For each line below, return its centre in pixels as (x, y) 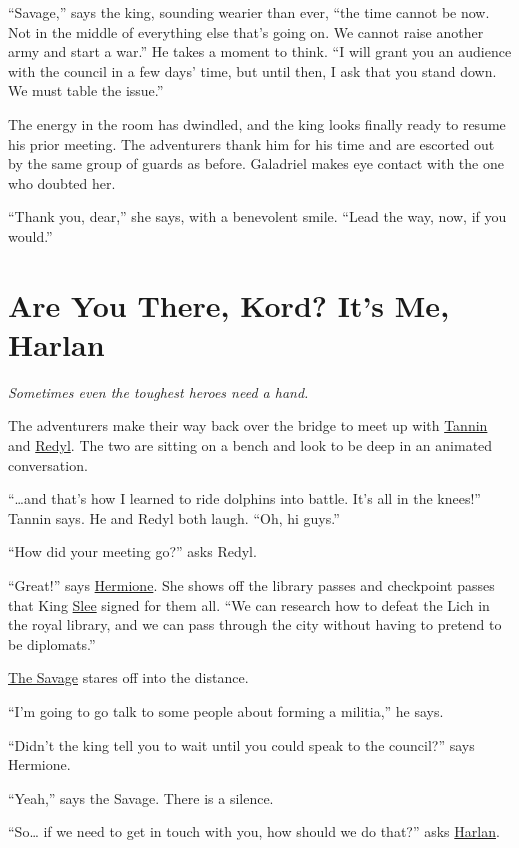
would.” (30, 235)
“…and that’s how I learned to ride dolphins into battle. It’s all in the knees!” (244, 498)
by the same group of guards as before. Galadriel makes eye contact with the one (256, 163)
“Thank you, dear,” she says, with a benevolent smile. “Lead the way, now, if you (257, 216)
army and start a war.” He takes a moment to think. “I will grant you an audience (260, 51)
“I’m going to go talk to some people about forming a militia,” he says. (226, 710)
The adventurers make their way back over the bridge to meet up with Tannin (248, 425)
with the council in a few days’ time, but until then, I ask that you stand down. (252, 70)
